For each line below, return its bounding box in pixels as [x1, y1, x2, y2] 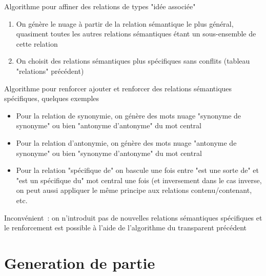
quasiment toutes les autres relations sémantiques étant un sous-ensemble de [16, 28, 256, 39]
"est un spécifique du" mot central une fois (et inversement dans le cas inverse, [16, 174, 262, 185]
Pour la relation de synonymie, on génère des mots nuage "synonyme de [16, 110, 241, 121]
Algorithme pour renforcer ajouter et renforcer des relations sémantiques [4, 83, 232, 93]
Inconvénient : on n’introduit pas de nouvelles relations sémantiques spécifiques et [4, 212, 262, 223]
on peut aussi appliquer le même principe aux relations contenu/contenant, [16, 185, 252, 195]
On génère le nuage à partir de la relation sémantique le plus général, [16, 18, 234, 29]
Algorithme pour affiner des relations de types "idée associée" [4, 1, 196, 11]
